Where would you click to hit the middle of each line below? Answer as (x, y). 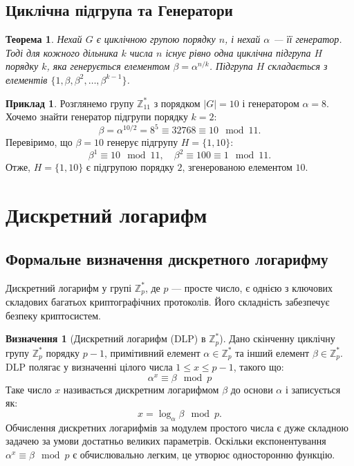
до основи (252, 389)
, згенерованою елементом (237, 167)
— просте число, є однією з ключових (252, 287)
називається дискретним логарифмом (141, 389)
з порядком (177, 103)
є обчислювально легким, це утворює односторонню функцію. (204, 454)
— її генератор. (308, 39)
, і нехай (243, 39)
